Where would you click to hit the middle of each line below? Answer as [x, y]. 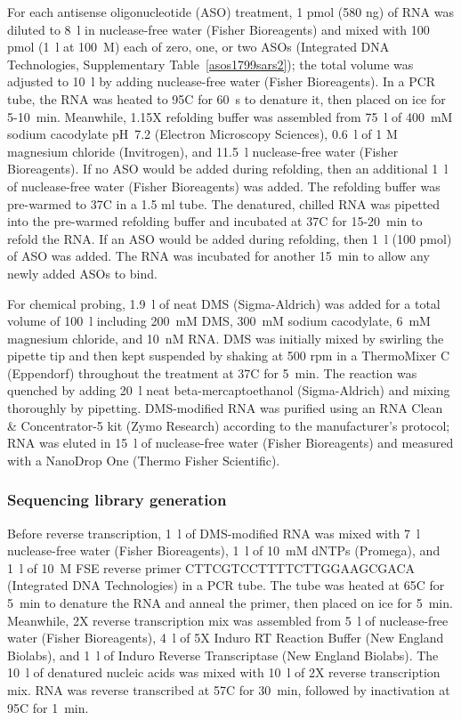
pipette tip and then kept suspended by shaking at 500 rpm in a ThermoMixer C [228, 356]
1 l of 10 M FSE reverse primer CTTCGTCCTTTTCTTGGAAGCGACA [211, 567]
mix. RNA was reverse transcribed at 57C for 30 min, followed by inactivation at [229, 690]
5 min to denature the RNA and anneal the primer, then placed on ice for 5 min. [230, 603]
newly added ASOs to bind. [82, 273]
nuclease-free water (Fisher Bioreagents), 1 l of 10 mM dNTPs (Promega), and [224, 550]
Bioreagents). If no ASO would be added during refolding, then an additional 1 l [228, 169]
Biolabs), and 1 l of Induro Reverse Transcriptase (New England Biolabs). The [223, 655]
